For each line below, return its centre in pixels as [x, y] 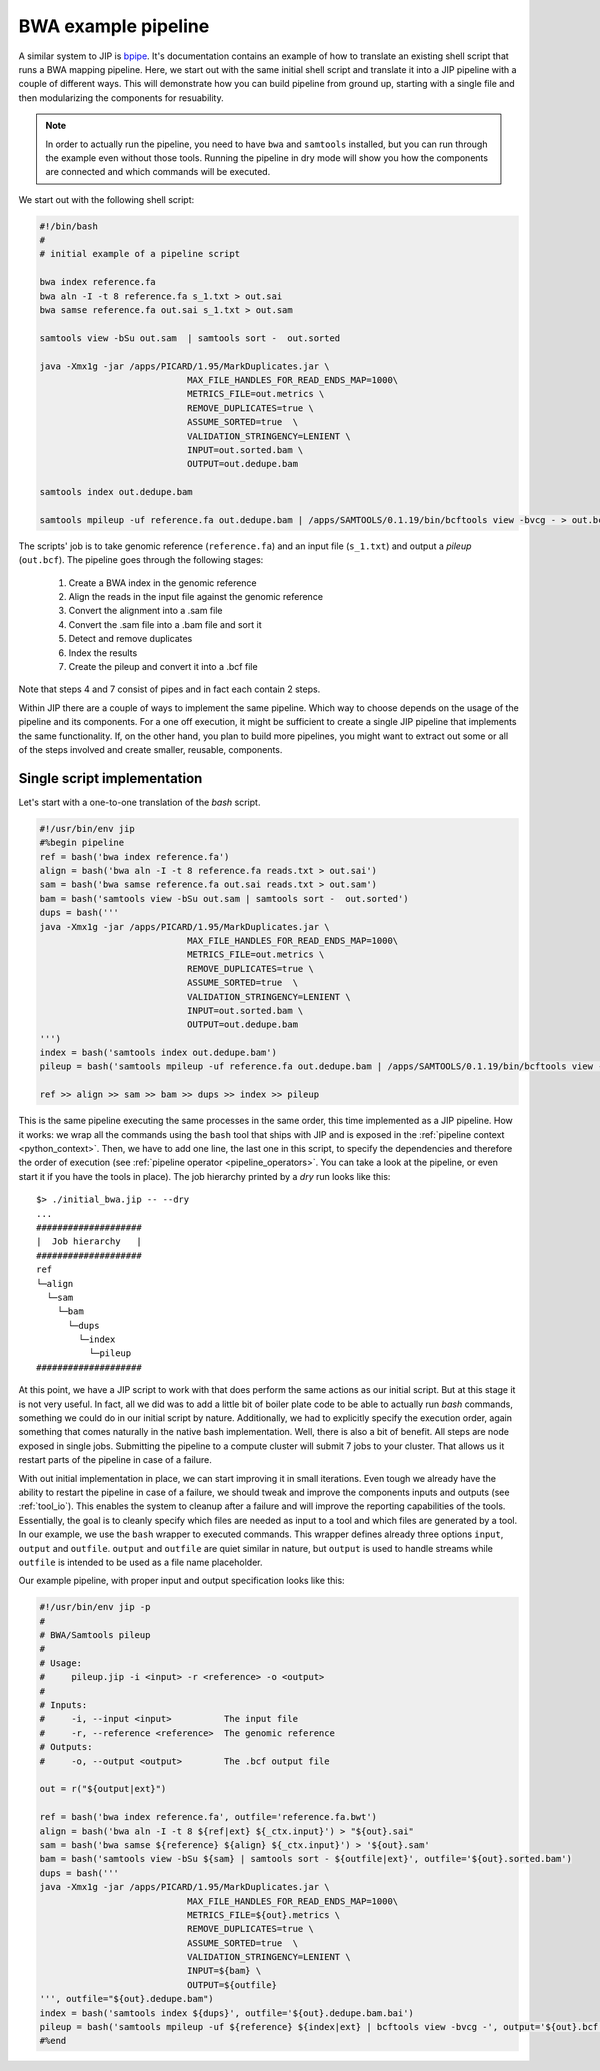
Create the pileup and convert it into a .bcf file [163, 666]
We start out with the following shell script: [106, 199]
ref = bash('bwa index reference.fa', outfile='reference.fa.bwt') [208, 1817]
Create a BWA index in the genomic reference [162, 582]
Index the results [103, 652]
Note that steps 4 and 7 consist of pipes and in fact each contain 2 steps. [169, 689]
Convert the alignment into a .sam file [145, 611]
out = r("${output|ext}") [103, 1789]
